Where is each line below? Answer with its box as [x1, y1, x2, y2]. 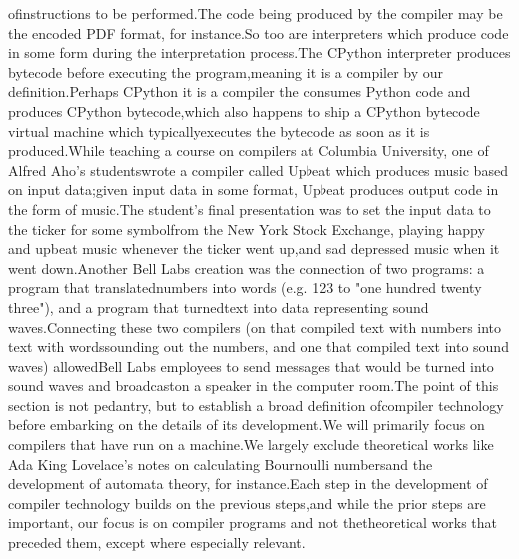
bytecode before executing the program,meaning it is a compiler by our [8, 61, 444, 82]
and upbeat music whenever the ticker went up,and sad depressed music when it [8, 238, 500, 259]
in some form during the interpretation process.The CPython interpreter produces [8, 42, 511, 63]
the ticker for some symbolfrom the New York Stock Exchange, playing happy [8, 218, 485, 239]
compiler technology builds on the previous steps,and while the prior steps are [8, 492, 486, 513]
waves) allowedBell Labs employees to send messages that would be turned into [8, 355, 494, 376]
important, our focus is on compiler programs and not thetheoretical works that [8, 512, 498, 533]
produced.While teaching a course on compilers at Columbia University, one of [8, 140, 489, 161]
